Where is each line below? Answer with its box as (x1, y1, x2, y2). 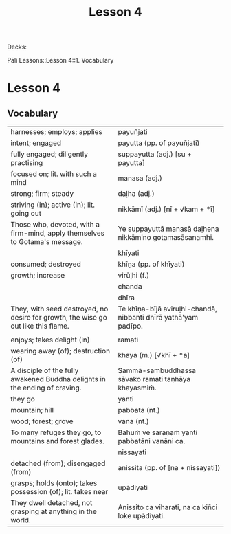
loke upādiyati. (118, 511, 165, 521)
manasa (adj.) (118, 173, 163, 183)
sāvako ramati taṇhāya (118, 375, 191, 384)
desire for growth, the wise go (10, 313, 108, 322)
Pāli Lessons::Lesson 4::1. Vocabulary (7, 56, 114, 65)
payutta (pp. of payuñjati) (118, 138, 200, 148)
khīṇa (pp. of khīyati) (118, 259, 185, 269)
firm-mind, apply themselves (10, 228, 105, 238)
